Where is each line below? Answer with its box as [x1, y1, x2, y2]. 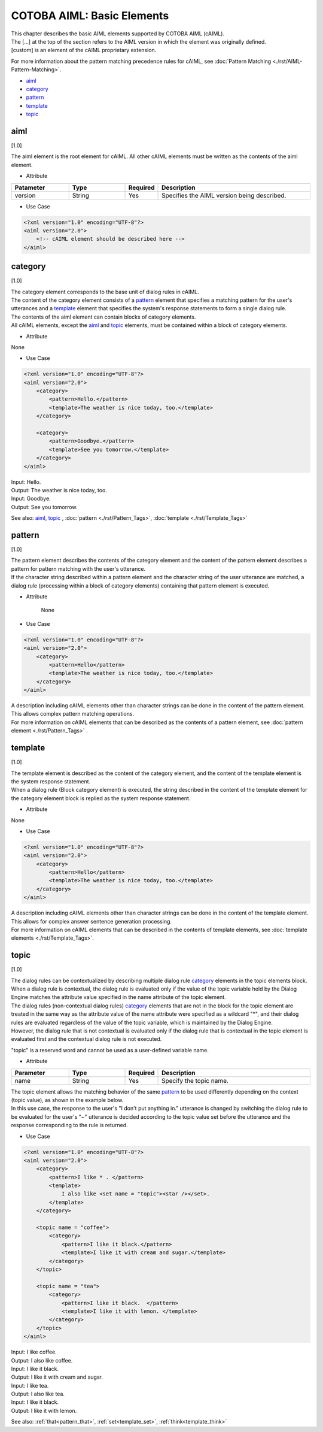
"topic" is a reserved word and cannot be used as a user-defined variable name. [11, 1046, 209, 1053]
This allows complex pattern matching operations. [11, 710, 135, 717]
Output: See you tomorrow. [11, 503, 78, 510]
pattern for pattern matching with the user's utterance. [11, 565, 146, 572]
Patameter [14, 183, 45, 192]
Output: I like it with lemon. [11, 1407, 77, 1414]
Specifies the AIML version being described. [161, 191, 287, 199]
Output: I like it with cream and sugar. [11, 1373, 103, 1380]
